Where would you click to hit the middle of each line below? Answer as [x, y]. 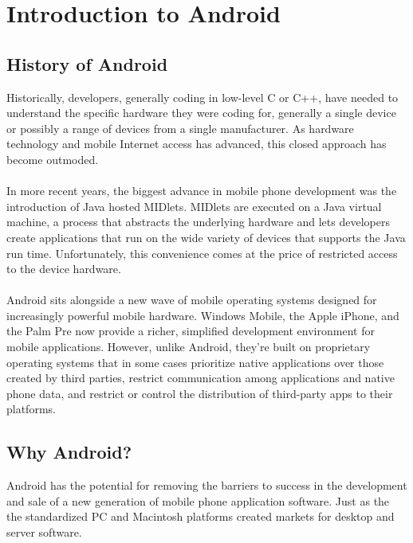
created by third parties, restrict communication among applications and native [201, 378]
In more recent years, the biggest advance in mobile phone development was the [202, 191]
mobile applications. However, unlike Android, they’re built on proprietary [189, 347]
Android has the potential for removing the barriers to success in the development [207, 485]
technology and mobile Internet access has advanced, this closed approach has [197, 144]
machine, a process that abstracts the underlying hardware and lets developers [198, 222]
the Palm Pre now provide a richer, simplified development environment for [191, 331]
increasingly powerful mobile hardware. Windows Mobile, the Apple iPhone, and [203, 315]
